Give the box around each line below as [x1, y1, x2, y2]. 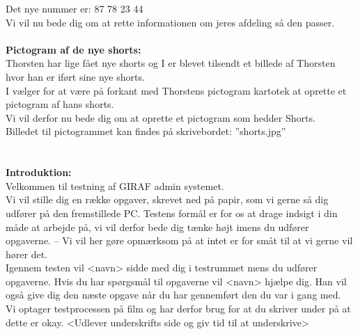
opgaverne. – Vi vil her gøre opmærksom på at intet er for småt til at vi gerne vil [6, 233, 353, 248]
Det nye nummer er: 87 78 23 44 [6, 1, 143, 15]
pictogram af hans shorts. [6, 97, 114, 111]
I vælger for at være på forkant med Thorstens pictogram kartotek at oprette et [6, 83, 347, 97]
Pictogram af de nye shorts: [6, 42, 141, 56]
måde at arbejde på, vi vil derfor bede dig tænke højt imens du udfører [6, 219, 309, 234]
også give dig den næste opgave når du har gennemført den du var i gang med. [6, 287, 341, 302]
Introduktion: [6, 165, 72, 180]
